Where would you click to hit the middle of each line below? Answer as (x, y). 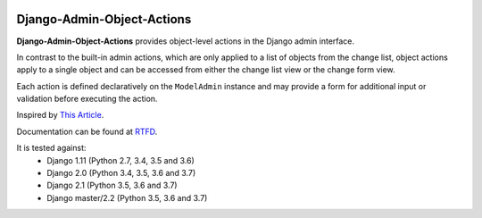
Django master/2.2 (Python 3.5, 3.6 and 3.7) (127, 197)
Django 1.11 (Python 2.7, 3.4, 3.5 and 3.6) (121, 160)
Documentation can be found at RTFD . (87, 131)
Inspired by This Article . (60, 115)
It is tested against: (51, 148)
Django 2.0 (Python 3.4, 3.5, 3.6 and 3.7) (121, 173)
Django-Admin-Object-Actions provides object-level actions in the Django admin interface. (186, 41)
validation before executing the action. (87, 99)
